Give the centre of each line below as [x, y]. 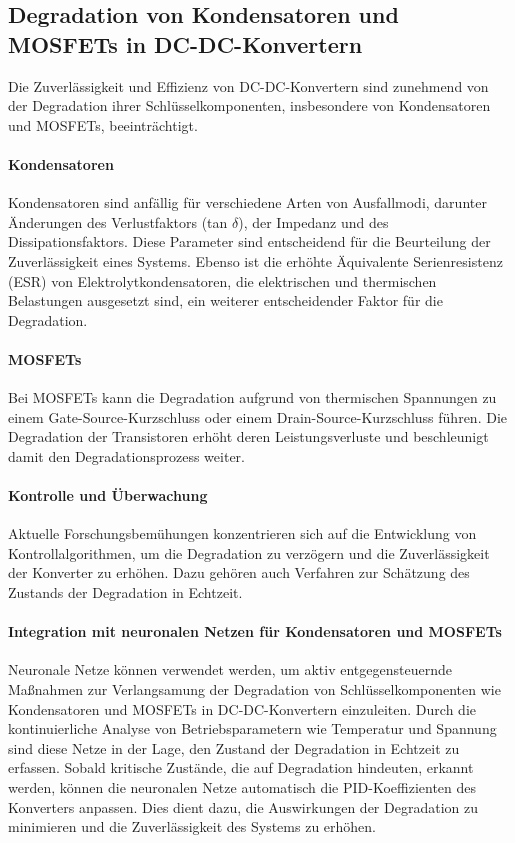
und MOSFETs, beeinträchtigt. [103, 124]
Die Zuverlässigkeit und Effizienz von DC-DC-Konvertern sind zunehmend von [248, 85]
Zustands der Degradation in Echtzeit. [125, 592]
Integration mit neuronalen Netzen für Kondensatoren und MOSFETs [255, 631]
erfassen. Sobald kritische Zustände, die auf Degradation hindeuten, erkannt [241, 767]
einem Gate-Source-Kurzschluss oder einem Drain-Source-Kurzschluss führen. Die [257, 416]
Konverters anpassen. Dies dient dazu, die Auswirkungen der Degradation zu [243, 806]
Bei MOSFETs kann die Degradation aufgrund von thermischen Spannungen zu [252, 397]
